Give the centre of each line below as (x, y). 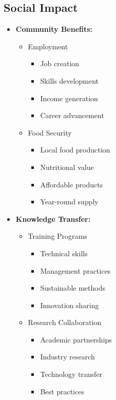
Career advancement (72, 115)
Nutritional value (67, 167)
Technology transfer (71, 374)
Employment (48, 46)
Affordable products (72, 184)
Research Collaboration (65, 322)
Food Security (50, 132)
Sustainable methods (73, 288)
